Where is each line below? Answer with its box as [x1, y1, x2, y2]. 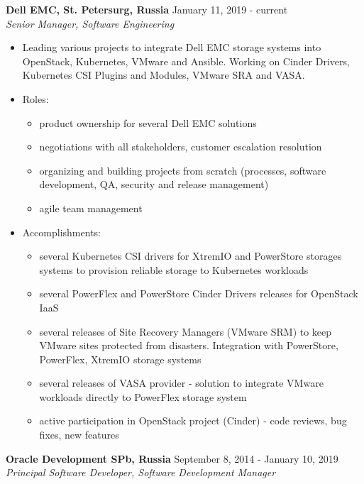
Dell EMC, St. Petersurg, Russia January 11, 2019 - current [6, 2, 288, 16]
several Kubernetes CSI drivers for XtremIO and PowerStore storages [39, 248, 342, 263]
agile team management [39, 200, 143, 215]
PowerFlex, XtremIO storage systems [39, 351, 202, 366]
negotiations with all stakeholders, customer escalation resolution [39, 139, 322, 154]
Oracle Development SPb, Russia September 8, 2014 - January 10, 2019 [6, 451, 338, 466]
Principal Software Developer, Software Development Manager [6, 465, 276, 480]
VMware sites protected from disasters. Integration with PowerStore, [39, 338, 338, 353]
